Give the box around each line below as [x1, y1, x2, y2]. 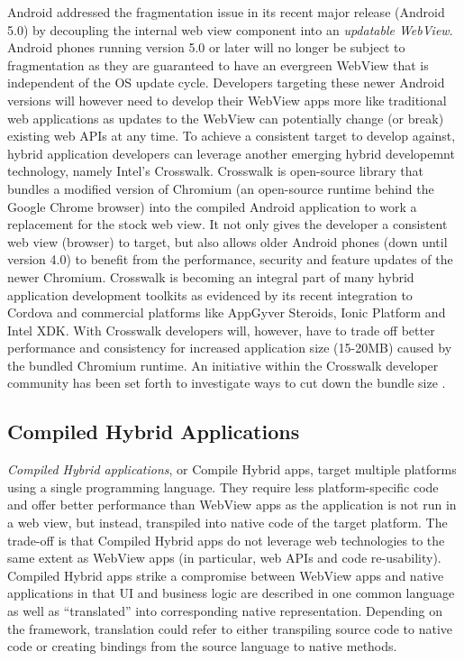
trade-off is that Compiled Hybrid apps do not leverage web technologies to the [7, 530, 445, 549]
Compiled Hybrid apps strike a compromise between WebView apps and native [7, 565, 444, 584]
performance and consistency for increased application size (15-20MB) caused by [7, 338, 452, 357]
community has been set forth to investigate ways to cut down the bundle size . [7, 373, 446, 392]
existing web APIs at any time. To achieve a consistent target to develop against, [7, 126, 456, 145]
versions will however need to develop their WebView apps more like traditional [7, 90, 447, 109]
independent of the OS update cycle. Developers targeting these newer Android [7, 73, 445, 92]
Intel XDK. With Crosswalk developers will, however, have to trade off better [7, 320, 435, 339]
